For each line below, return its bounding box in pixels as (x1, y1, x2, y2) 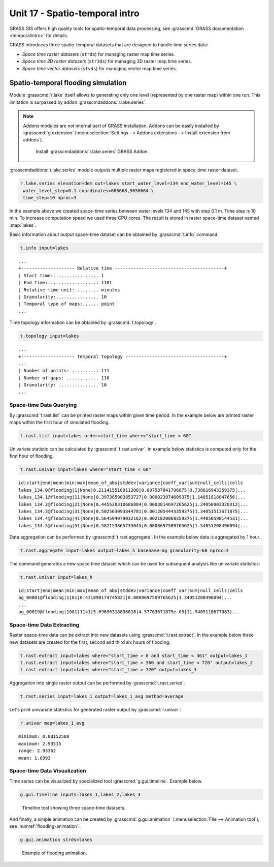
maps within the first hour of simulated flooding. (9, 420, 110, 425)
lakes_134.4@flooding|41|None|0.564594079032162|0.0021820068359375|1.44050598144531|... (18, 516, 249, 521)
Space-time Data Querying (9, 402, 77, 409)
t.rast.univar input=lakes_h (20, 575, 93, 580)
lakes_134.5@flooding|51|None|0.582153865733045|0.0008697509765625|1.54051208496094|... (18, 523, 249, 528)
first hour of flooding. (9, 453, 54, 459)
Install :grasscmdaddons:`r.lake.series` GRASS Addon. (36, 148, 149, 155)
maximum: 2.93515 (18, 740, 61, 746)
